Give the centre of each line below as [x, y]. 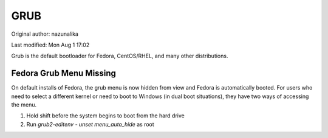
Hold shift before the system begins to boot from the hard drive [105, 116]
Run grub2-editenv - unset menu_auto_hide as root [90, 124]
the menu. [24, 105]
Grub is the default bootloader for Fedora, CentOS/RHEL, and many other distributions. [120, 56]
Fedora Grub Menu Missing [64, 74]
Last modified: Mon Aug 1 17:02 [50, 45]
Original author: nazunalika [45, 34]
